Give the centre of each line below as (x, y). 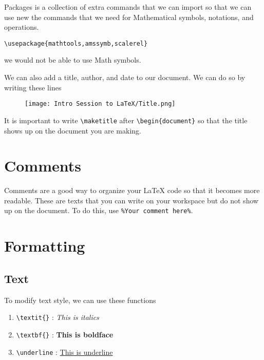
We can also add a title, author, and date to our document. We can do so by (125, 77)
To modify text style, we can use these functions (80, 300)
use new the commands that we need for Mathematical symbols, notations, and (129, 17)
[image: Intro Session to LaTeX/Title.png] (100, 104)
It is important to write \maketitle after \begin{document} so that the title (126, 120)
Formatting (45, 246)
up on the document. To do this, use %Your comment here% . (99, 210)
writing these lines (33, 87)
